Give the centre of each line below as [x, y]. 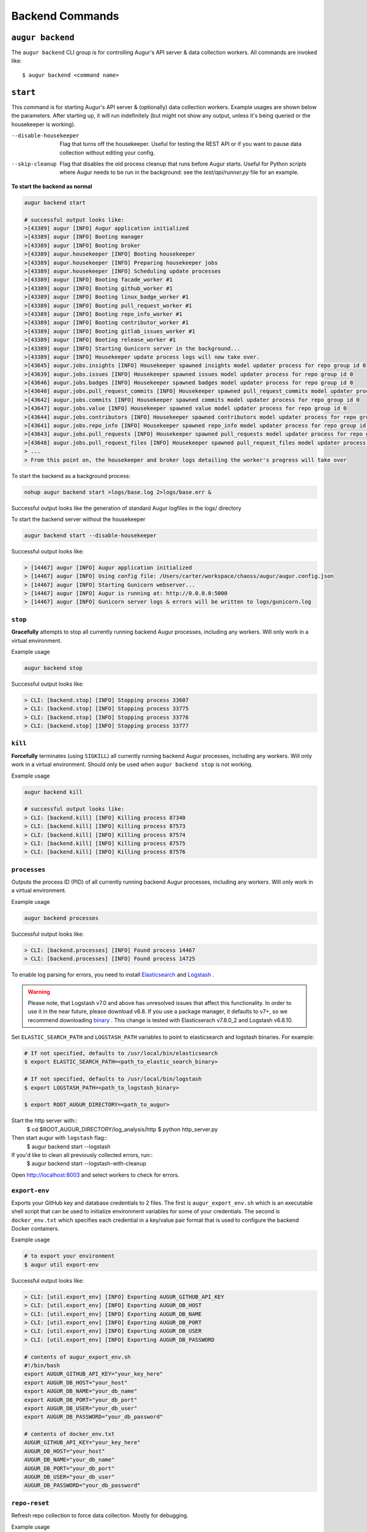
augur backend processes [61, 918]
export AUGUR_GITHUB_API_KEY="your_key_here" [94, 1374]
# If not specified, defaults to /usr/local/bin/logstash [113, 1079]
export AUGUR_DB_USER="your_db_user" [81, 1408]
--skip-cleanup [34, 164]
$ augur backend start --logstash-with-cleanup [86, 1164]
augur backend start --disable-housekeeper [91, 535]
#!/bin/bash [42, 1365]
